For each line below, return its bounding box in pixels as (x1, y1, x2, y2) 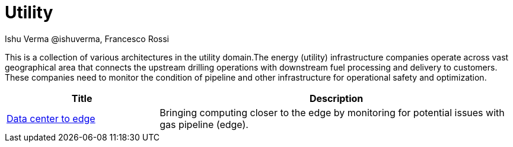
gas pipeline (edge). (160, 118, 248, 130)
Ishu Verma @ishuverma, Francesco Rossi (5, 33, 170, 44)
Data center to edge (7, 112, 95, 124)
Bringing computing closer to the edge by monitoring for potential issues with (160, 106, 505, 119)
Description (309, 92, 364, 104)
